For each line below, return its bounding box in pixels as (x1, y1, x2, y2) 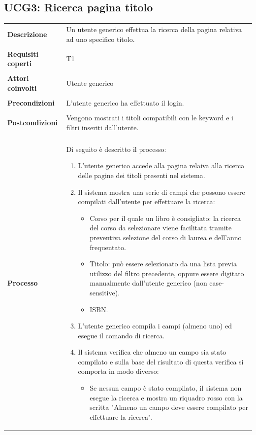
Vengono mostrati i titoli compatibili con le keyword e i (66, 112, 233, 123)
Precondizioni (7, 98, 55, 108)
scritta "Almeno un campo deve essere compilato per (90, 402, 248, 412)
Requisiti (7, 48, 38, 59)
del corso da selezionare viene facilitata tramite (90, 222, 232, 233)
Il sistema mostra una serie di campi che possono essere (78, 186, 245, 197)
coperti (7, 58, 32, 69)
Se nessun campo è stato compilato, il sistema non (90, 383, 242, 393)
